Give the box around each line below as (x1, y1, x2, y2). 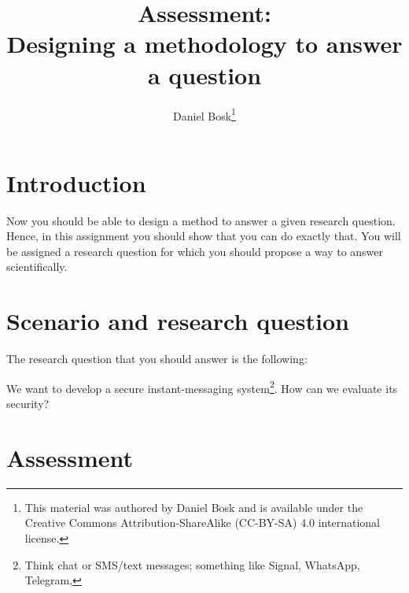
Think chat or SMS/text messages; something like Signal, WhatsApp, (24, 556, 360, 573)
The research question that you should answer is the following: (6, 350, 308, 367)
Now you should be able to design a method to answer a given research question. (6, 212, 396, 228)
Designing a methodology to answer (6, 28, 403, 60)
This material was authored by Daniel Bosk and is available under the (24, 498, 363, 515)
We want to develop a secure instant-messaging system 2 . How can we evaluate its (6, 377, 398, 396)
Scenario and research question (6, 305, 349, 337)
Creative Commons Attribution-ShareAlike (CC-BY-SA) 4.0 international (24, 514, 380, 531)
